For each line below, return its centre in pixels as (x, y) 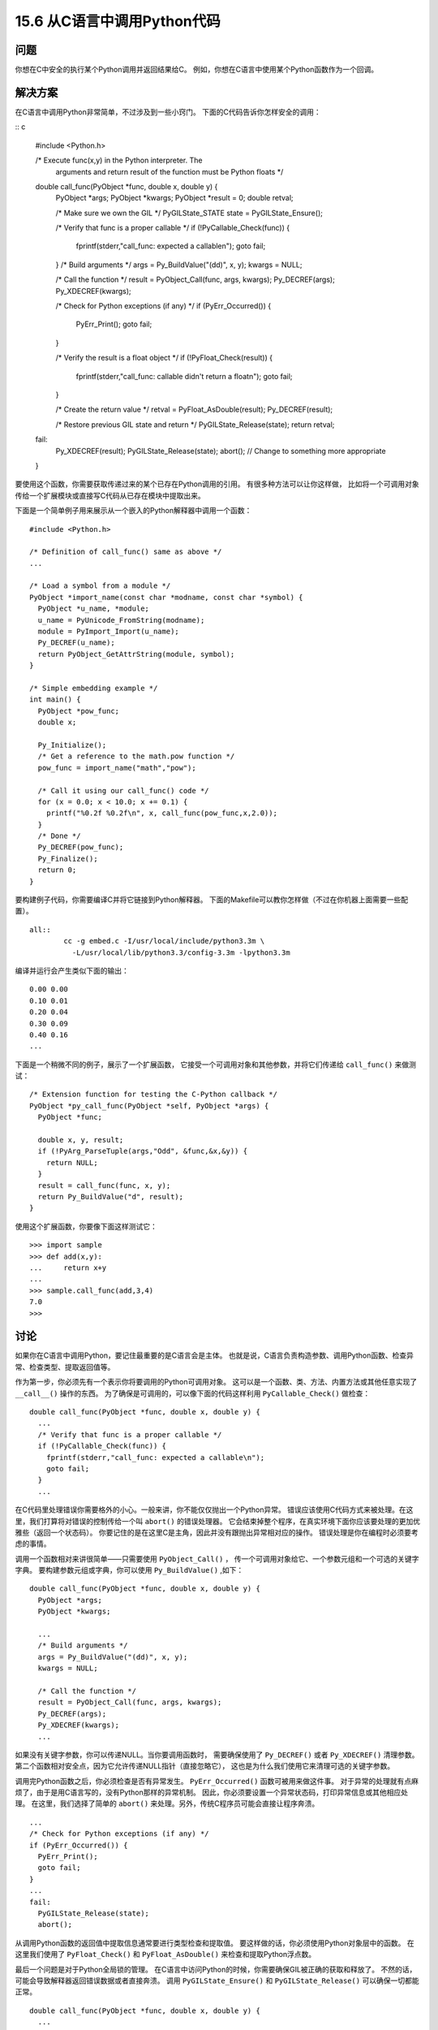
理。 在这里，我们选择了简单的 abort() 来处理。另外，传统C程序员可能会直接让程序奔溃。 (167, 1803)
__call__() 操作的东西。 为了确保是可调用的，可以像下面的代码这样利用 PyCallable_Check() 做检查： (193, 1393)
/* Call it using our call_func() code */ (124, 790)
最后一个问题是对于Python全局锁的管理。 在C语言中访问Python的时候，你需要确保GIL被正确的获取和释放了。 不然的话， (216, 1969)
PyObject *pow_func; (79, 711)
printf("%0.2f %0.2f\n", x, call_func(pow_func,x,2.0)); (161, 813)
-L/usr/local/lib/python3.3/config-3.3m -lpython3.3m (181, 952)
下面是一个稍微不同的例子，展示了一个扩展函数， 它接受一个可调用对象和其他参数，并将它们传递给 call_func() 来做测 (216, 1065)
